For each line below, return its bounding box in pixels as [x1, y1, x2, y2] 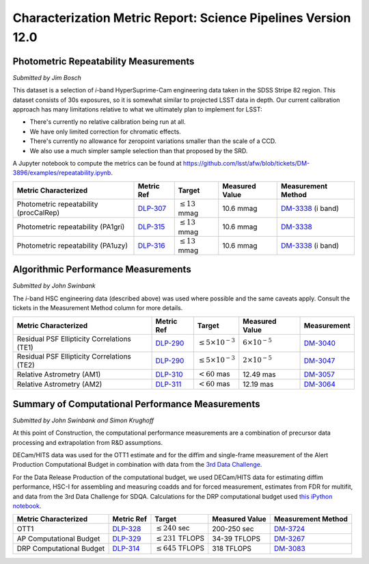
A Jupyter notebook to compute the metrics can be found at [12, 159, 182, 167]
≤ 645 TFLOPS [156, 543, 205, 553]
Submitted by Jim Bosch [12, 73, 82, 81]
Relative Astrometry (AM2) [16, 380, 102, 389]
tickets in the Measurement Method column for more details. [12, 304, 183, 312]
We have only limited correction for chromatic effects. [29, 127, 181, 136]
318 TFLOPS [212, 544, 252, 554]
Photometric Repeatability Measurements [12, 55, 195, 67]
